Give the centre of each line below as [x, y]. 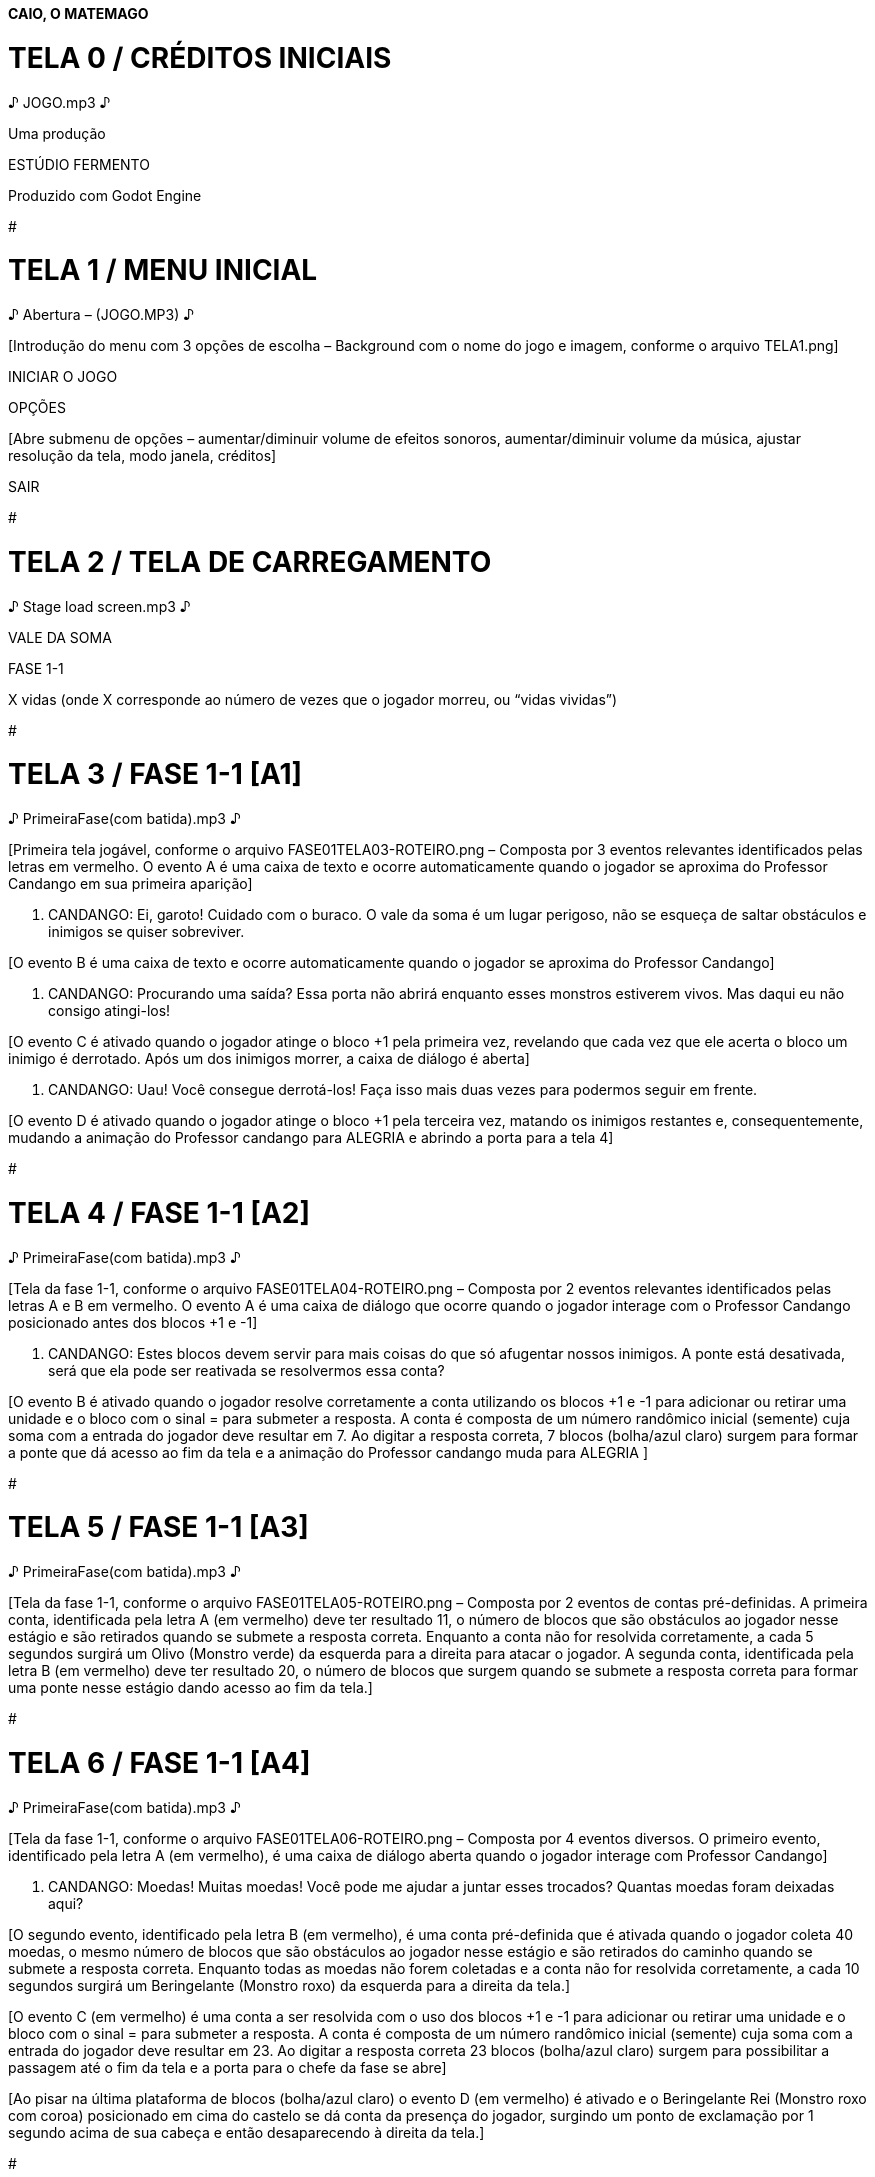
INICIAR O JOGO [63, 376]
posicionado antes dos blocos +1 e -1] [133, 1322]
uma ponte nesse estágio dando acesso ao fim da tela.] [190, 1687]
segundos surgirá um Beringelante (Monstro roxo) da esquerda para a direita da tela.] [289, 1985]
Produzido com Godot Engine [105, 195]
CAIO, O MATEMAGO [78, 13]
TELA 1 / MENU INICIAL [163, 270]
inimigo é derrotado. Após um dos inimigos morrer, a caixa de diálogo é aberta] [269, 1058]
